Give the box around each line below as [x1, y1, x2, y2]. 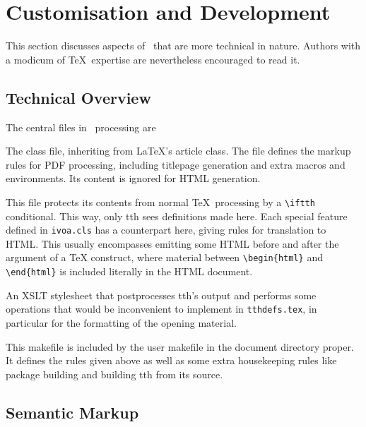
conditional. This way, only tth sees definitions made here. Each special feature [6, 208, 348, 223]
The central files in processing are [6, 119, 156, 134]
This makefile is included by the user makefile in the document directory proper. [6, 339, 354, 354]
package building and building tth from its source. [6, 366, 223, 381]
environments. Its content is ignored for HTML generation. [6, 171, 261, 186]
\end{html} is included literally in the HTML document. [6, 264, 253, 279]
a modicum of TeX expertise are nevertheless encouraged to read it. [6, 52, 300, 66]
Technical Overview [6, 86, 151, 108]
